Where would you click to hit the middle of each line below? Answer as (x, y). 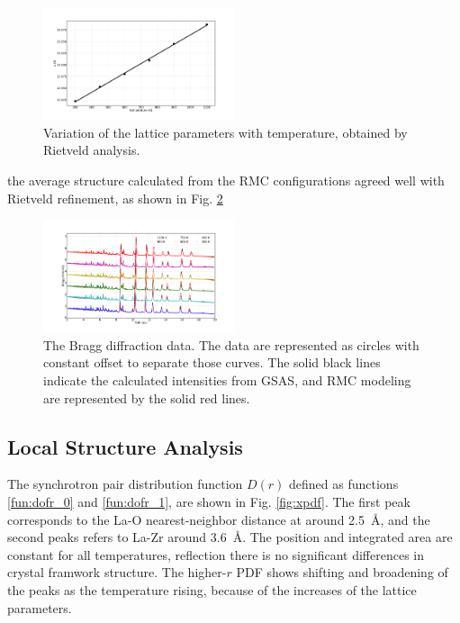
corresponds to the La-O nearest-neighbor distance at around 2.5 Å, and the (219, 519)
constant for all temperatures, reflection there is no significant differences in (216, 554)
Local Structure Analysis (125, 446)
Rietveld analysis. (92, 150)
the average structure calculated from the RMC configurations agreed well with (226, 180)
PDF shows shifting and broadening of (342, 572)
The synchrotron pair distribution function (125, 484)
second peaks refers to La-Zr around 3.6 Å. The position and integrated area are (230, 537)
